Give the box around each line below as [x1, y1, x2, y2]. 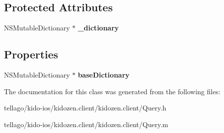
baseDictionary [78, 70, 130, 80]
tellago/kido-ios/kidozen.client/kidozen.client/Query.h [4, 103, 167, 113]
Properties [4, 47, 58, 62]
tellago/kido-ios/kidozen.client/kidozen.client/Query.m [4, 119, 168, 129]
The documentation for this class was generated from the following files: [4, 86, 221, 96]
